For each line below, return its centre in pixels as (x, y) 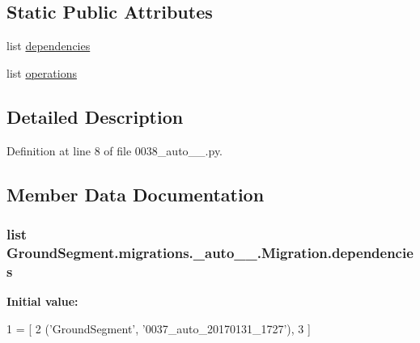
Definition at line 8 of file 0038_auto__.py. (115, 150)
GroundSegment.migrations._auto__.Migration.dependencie (210, 252)
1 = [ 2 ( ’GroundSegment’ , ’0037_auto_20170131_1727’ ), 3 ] (159, 328)
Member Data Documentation (136, 194)
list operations (42, 72)
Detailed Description (95, 116)
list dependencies (49, 46)
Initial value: (42, 301)
